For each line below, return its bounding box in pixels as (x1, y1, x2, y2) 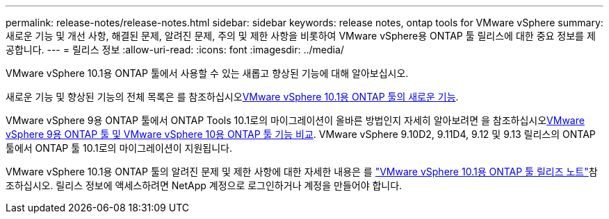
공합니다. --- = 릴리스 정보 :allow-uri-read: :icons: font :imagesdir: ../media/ (6, 44, 344, 55)
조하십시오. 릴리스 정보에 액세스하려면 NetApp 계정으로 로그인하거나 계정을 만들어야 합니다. (6, 179, 403, 191)
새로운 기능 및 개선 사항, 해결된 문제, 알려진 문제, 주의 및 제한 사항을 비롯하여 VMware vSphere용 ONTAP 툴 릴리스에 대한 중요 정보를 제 (6, 30, 596, 42)
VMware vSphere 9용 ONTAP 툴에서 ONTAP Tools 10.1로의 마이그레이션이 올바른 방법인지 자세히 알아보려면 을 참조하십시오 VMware (6, 114, 585, 126)
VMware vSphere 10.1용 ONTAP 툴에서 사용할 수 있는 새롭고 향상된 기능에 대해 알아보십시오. (6, 67, 409, 79)
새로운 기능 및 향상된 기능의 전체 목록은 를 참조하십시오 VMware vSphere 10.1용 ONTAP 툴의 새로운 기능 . (6, 91, 459, 103)
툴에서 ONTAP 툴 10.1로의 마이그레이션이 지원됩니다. (6, 142, 232, 154)
